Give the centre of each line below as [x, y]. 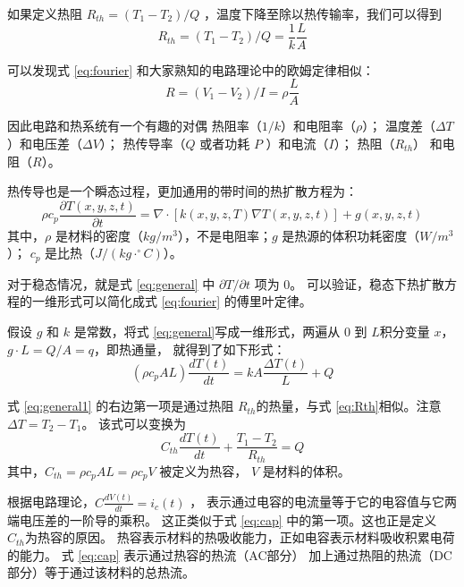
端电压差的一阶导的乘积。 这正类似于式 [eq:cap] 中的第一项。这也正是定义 [222, 519]
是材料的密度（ [99, 235]
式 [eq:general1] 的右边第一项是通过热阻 [121, 406]
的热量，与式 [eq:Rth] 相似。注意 [349, 406]
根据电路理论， [51, 502]
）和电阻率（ [318, 126]
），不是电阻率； [224, 235]
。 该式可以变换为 [134, 423]
